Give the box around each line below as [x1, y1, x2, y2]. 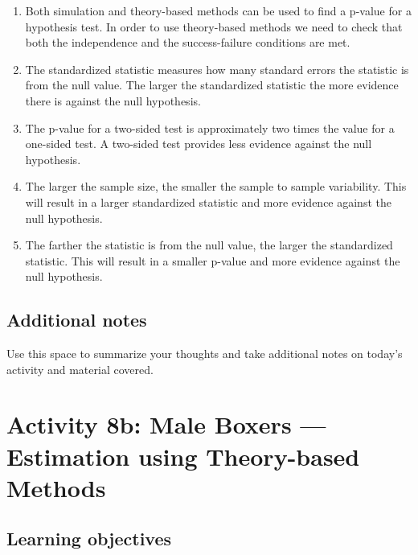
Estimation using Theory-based [6, 439, 360, 472]
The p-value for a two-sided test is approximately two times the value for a [25, 119, 395, 136]
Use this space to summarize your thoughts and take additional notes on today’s [6, 345, 403, 362]
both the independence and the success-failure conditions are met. [25, 34, 350, 51]
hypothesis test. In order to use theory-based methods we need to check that [25, 18, 403, 35]
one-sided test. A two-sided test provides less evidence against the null [25, 135, 372, 152]
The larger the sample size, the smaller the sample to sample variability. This [25, 178, 407, 195]
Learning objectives [6, 526, 172, 551]
